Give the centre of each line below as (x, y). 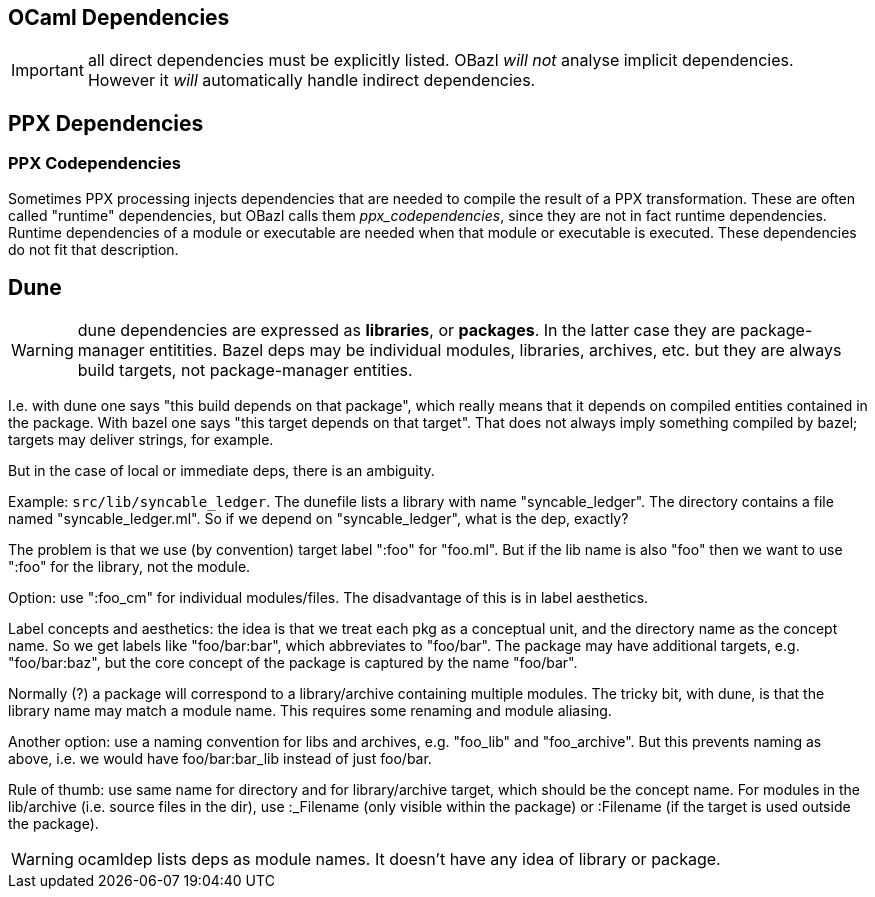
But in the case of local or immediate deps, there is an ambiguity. (221, 471)
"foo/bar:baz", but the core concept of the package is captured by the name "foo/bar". (293, 663)
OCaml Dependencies (119, 17)
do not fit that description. (93, 249)
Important (47, 70)
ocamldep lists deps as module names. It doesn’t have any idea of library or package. (399, 859)
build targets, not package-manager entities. (245, 370)
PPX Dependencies (106, 123)
